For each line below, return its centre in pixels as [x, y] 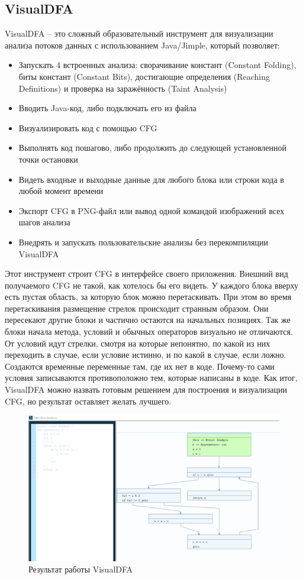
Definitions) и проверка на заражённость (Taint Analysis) [123, 88]
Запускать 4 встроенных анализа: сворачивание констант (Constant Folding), [157, 65]
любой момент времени [61, 191]
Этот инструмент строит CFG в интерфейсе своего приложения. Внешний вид [146, 274]
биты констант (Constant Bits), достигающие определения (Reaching [144, 76]
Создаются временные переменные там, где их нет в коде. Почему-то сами [140, 366]
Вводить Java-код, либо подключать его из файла [107, 108]
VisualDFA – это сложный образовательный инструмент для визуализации [139, 33]
